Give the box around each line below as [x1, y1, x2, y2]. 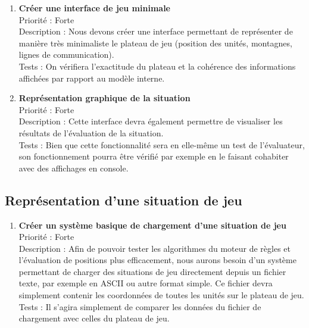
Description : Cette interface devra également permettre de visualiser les [18, 115, 283, 127]
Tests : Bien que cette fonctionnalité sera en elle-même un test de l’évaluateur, [18, 138, 305, 151]
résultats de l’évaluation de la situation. [18, 126, 164, 139]
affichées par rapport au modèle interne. [18, 71, 165, 84]
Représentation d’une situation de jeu [5, 190, 242, 209]
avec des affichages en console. [18, 161, 129, 174]
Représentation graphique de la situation [18, 92, 191, 104]
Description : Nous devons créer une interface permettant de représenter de [18, 25, 293, 38]
